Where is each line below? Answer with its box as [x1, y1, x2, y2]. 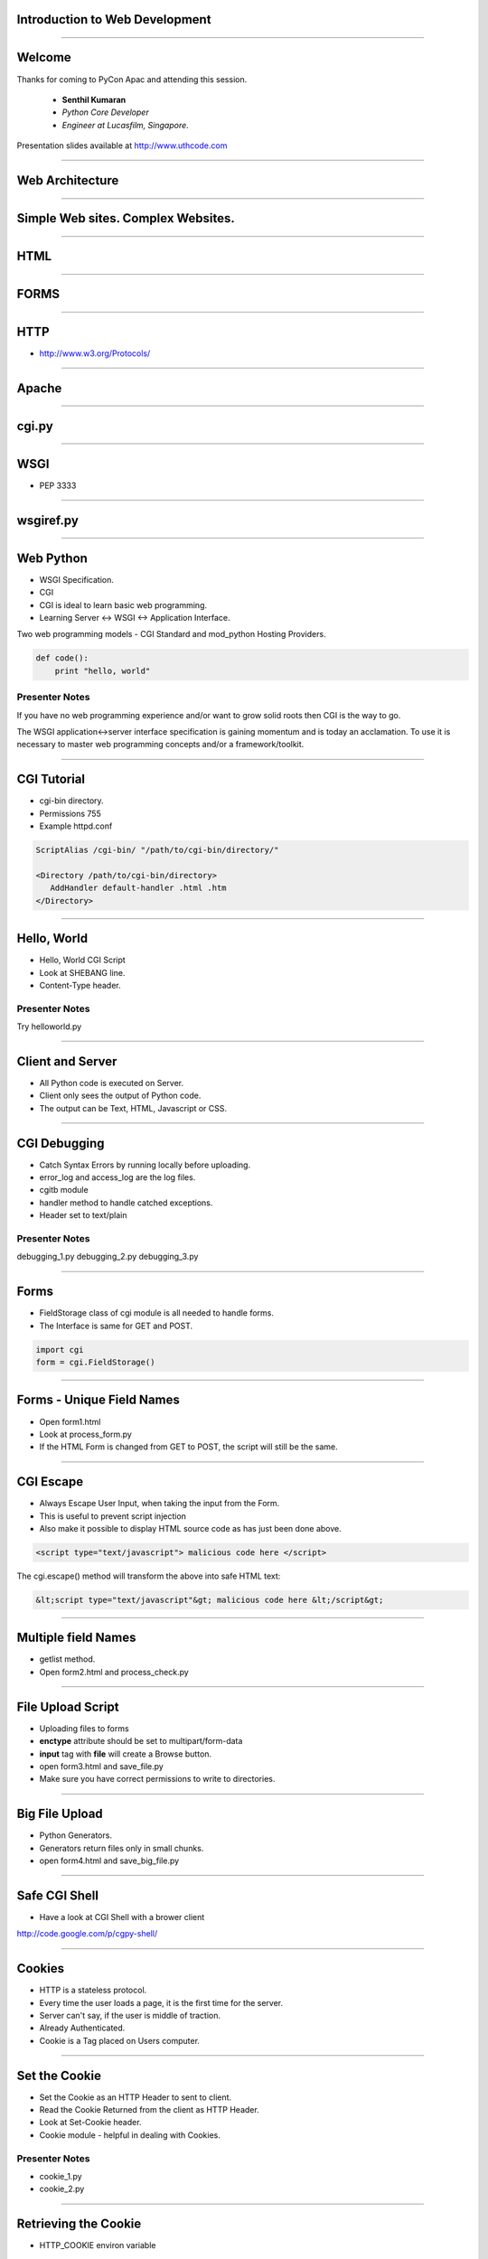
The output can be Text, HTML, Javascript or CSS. [39, 1102, 228, 1113]
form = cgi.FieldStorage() [35, 1357, 155, 1367]
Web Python [16, 550, 88, 566]
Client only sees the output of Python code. [39, 1090, 202, 1101]
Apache [16, 380, 62, 396]
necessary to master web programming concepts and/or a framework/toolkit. [16, 739, 305, 750]
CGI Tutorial [16, 772, 86, 787]
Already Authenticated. [39, 2022, 126, 2033]
